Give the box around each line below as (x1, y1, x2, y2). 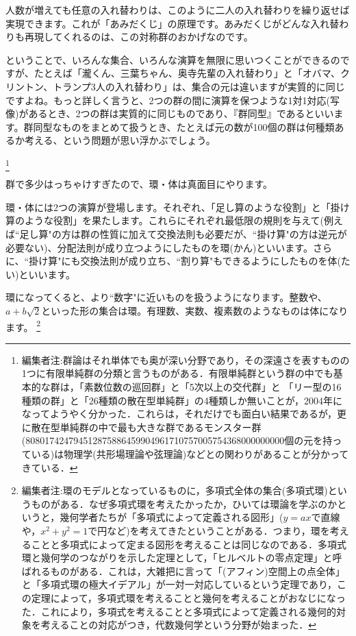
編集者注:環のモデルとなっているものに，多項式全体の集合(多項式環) (21, 483, 328, 498)
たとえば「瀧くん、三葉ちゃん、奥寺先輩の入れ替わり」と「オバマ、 (34, 66, 341, 80)
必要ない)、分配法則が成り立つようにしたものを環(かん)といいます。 (5, 240, 313, 254)
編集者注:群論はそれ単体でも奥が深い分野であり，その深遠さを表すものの (21, 352, 350, 367)
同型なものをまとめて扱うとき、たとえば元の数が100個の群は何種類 (33, 119, 335, 134)
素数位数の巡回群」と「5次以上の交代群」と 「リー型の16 (84, 380, 342, 394)
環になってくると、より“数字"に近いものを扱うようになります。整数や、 (5, 290, 327, 304)
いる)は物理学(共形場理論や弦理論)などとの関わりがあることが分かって (31, 447, 349, 461)
